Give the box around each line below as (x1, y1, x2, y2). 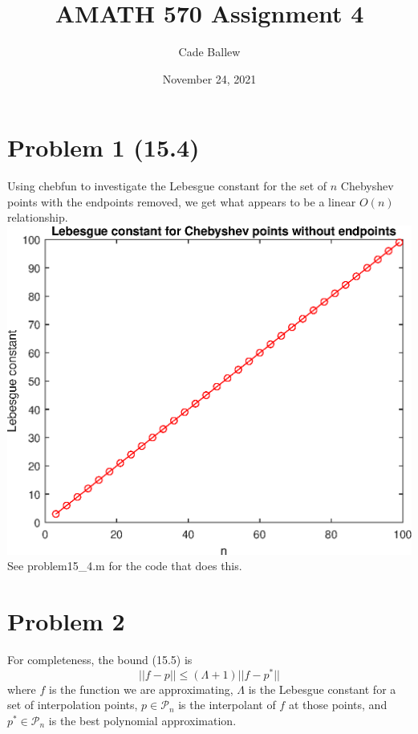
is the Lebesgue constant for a (248, 680, 396, 697)
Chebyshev (340, 177, 394, 194)
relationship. (7, 209, 68, 226)
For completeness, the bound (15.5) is (7, 651, 193, 668)
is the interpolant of (178, 696, 276, 713)
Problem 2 (7, 605, 125, 638)
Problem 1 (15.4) (7, 131, 200, 164)
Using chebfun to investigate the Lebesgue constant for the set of (7, 177, 327, 194)
